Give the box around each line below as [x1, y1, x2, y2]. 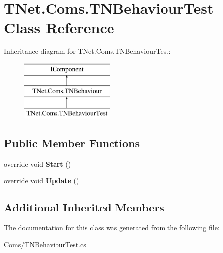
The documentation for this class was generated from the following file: [4, 222, 220, 233]
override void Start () [4, 159, 71, 169]
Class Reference [4, 17, 114, 38]
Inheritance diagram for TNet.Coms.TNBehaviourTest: [4, 46, 171, 56]
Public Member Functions [4, 135, 140, 151]
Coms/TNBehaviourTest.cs [4, 239, 86, 250]
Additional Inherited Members [4, 199, 164, 214]
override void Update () [4, 175, 79, 185]
